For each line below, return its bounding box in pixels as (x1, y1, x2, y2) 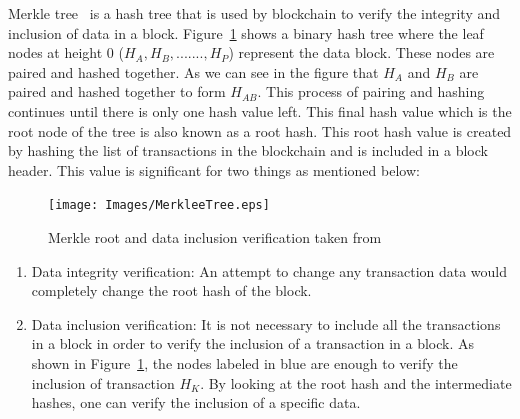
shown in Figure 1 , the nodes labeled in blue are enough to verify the (31, 352, 458, 373)
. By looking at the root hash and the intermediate (200, 372, 512, 393)
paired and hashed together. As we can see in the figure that (8, 61, 379, 82)
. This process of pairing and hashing (257, 81, 485, 102)
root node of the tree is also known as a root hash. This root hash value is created (8, 120, 512, 141)
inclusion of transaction (31, 372, 175, 393)
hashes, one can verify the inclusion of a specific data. (31, 392, 361, 413)
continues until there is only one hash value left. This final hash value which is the (8, 100, 512, 121)
